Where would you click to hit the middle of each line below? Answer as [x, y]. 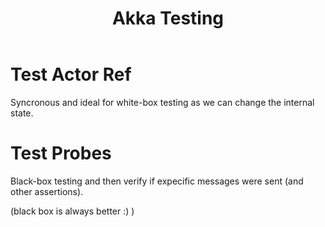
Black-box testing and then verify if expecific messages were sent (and [157, 181]
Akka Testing [168, 18]
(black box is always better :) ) [72, 211]
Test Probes [61, 153]
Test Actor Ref [71, 74]
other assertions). [47, 191]
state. [22, 113]
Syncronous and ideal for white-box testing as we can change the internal [162, 102]
